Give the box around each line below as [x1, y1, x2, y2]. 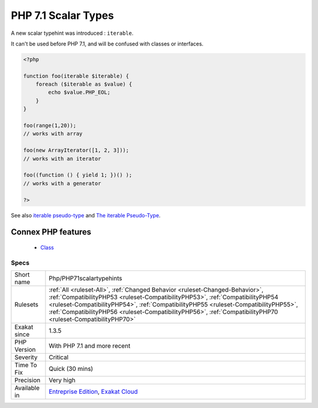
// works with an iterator [23, 155, 101, 162]
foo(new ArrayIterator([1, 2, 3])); [23, 147, 130, 154]
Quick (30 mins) [48, 365, 94, 373]
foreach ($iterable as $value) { [35, 81, 132, 88]
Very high [48, 376, 76, 384]
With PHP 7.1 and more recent [48, 342, 131, 350]
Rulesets [14, 301, 38, 309]
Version [14, 345, 36, 354]
